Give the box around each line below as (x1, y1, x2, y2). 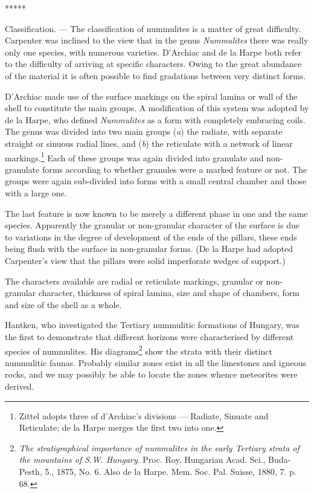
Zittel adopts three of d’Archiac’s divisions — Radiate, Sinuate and (19, 409, 269, 422)
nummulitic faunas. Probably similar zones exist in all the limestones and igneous (5, 356, 306, 369)
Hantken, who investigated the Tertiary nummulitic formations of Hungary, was (5, 318, 300, 331)
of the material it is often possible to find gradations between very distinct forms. (5, 69, 306, 82)
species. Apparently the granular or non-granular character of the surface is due (5, 219, 300, 231)
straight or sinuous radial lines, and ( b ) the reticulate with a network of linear (5, 137, 293, 149)
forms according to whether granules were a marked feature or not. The (42, 163, 307, 175)
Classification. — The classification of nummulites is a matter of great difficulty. (5, 22, 301, 34)
